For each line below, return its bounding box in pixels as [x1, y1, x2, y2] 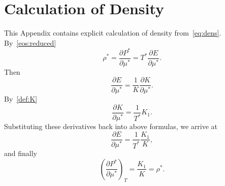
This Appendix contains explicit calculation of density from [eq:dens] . [4, 27, 221, 38]
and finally [4, 148, 37, 159]
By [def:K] [4, 94, 38, 104]
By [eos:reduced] [4, 37, 56, 48]
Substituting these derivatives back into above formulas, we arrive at [4, 120, 218, 131]
